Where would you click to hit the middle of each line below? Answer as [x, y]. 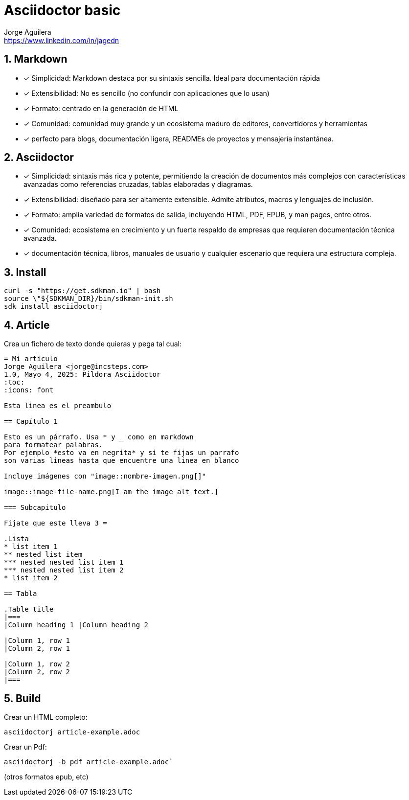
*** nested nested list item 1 [64, 562]
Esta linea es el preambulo [58, 406]
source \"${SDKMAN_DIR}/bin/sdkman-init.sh [89, 299]
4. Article [27, 325]
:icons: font [29, 390]
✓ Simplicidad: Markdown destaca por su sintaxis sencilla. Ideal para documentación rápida [172, 78]
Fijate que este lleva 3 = [56, 523]
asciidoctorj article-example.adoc [72, 732]
